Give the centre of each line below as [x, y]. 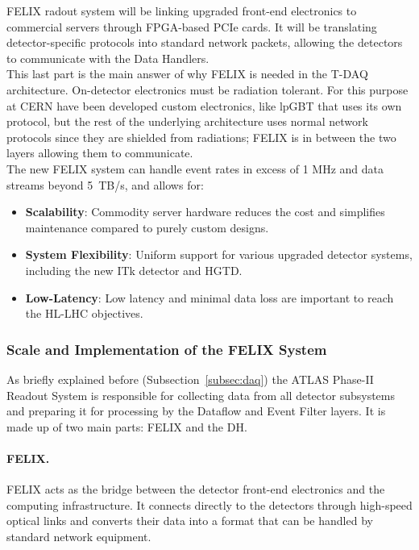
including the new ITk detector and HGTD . [134, 270]
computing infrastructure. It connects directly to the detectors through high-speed [209, 504]
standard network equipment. [79, 536]
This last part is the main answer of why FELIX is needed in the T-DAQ [187, 74]
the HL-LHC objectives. [84, 313]
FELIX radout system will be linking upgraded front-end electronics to [182, 10]
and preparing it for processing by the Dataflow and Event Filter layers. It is [196, 411]
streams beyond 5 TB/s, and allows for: [105, 184]
